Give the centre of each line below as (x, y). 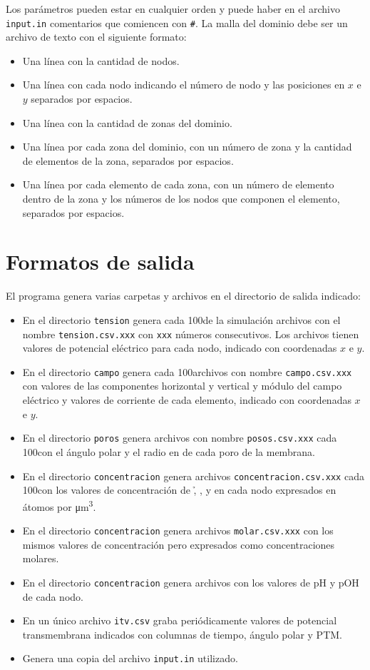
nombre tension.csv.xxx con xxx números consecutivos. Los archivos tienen (191, 334)
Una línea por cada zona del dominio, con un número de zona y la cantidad (187, 147)
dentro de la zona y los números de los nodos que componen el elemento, (181, 198)
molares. (41, 558)
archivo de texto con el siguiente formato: (96, 37)
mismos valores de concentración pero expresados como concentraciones (179, 544)
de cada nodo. (53, 596)
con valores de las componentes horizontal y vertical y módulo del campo (182, 386)
